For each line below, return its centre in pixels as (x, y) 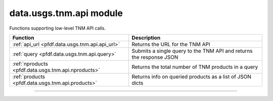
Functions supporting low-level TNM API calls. (58, 28)
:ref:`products (29, 76)
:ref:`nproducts (30, 64)
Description (146, 38)
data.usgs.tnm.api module (66, 13)
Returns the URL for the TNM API (171, 44)
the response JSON (155, 57)
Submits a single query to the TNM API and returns (192, 51)
